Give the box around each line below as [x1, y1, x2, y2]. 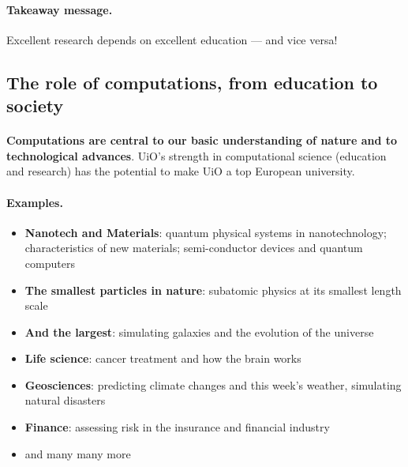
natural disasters [24, 392, 106, 409]
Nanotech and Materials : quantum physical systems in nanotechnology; [24, 224, 387, 240]
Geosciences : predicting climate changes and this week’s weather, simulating [24, 376, 402, 393]
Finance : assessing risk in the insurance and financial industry [24, 419, 330, 435]
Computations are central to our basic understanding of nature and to [6, 132, 398, 149]
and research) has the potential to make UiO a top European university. [6, 163, 355, 179]
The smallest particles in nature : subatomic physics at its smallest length [24, 281, 402, 298]
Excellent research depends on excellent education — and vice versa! [6, 31, 338, 47]
